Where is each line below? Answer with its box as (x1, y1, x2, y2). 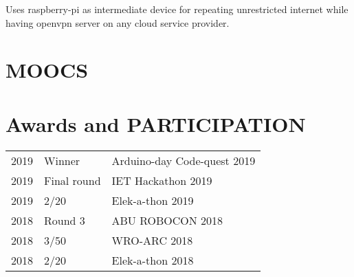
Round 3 (44, 212, 85, 228)
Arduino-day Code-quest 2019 (111, 152, 256, 168)
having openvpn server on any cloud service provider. (5, 15, 230, 30)
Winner (44, 152, 80, 168)
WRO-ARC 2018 (111, 232, 193, 248)
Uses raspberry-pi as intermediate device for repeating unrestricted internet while (5, 2, 349, 16)
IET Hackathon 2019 (111, 172, 212, 188)
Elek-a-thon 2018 (111, 252, 194, 268)
